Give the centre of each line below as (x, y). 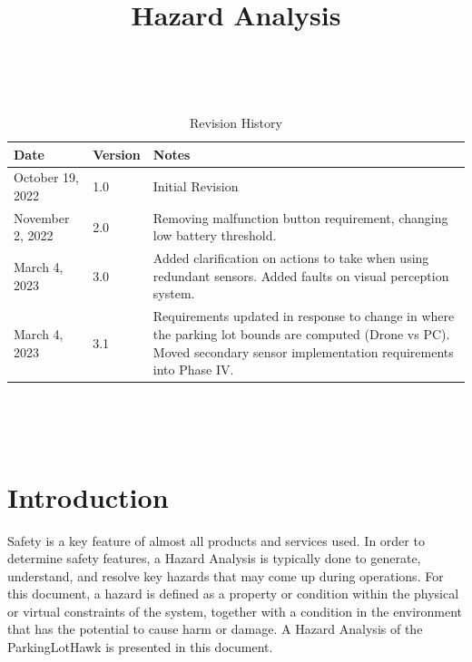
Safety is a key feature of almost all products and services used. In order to (216, 540)
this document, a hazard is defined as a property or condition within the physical (233, 594)
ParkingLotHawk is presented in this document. (140, 647)
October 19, (46, 177)
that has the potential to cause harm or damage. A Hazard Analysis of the (215, 629)
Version (117, 154)
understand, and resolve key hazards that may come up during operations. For (226, 575)
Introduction (88, 496)
